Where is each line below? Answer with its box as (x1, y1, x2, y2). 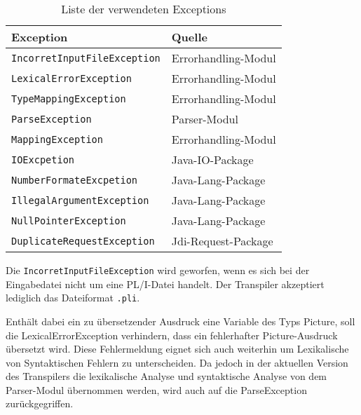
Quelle (171, 29, 207, 45)
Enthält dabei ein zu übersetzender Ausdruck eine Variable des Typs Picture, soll (6, 313, 355, 328)
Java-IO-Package (171, 151, 254, 168)
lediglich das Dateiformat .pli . (6, 290, 140, 305)
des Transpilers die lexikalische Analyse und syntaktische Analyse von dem (6, 369, 327, 383)
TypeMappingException (11, 93, 126, 104)
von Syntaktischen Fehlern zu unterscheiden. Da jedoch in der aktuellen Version (6, 355, 348, 369)
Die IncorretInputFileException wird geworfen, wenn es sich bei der (6, 263, 310, 277)
